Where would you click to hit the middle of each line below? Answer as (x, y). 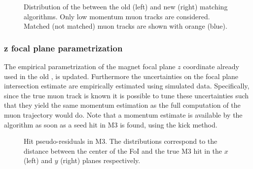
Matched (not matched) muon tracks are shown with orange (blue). (126, 26)
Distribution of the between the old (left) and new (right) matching (126, 6)
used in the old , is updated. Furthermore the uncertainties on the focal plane (121, 76)
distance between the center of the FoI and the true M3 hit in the (123, 150)
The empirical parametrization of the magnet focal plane (90, 66)
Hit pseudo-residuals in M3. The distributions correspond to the (121, 141)
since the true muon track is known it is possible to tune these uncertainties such (126, 95)
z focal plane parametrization (63, 48)
